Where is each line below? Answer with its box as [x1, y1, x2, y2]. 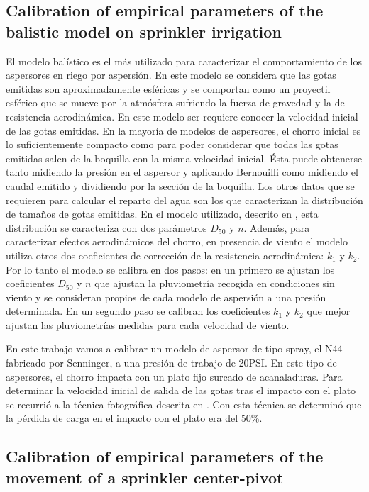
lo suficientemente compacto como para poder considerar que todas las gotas [6, 137, 338, 152]
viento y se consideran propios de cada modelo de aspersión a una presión [6, 289, 326, 304]
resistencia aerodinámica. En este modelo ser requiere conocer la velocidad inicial [6, 108, 358, 123]
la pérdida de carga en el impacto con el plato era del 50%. [6, 410, 263, 425]
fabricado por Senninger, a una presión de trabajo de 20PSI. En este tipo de [6, 355, 337, 370]
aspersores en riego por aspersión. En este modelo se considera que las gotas [6, 67, 336, 82]
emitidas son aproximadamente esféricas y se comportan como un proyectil [6, 81, 331, 96]
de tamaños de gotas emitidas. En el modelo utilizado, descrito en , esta [6, 206, 319, 221]
